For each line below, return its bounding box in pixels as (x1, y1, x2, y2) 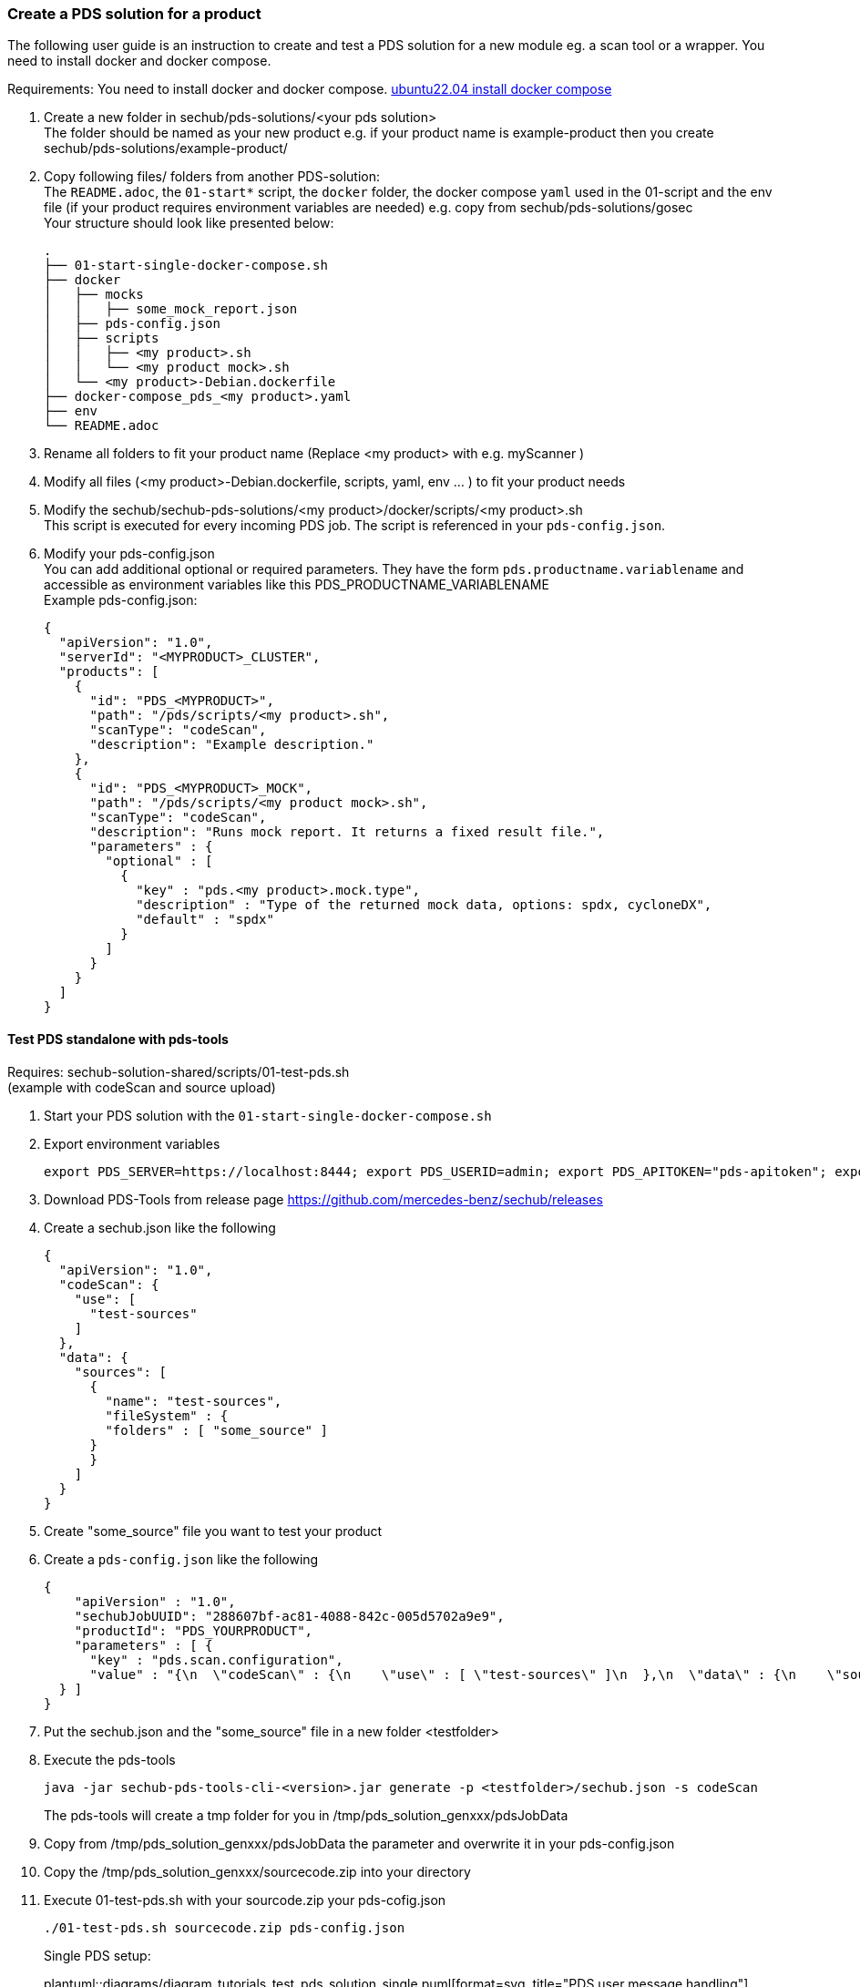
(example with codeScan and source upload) (7, 1079, 276, 1095)
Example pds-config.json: (44, 592, 198, 609)
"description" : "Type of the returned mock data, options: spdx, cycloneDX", (136, 897, 712, 913)
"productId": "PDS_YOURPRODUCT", (74, 1623, 313, 1638)
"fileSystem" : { (105, 1408, 229, 1423)
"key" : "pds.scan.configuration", (89, 1652, 343, 1667)
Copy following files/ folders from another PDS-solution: (44, 169, 381, 185)
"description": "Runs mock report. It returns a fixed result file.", (89, 825, 605, 840)
